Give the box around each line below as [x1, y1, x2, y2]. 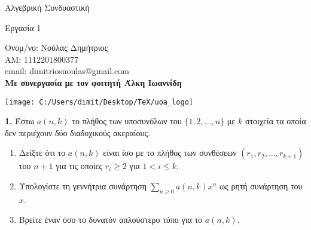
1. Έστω [5, 115, 35, 127]
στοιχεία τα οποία [245, 115, 306, 127]
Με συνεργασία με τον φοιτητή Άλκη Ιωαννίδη [5, 76, 182, 88]
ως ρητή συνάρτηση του [219, 180, 303, 192]
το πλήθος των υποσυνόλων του [72, 115, 182, 127]
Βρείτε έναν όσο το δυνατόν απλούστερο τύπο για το [19, 213, 203, 226]
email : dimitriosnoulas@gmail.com [5, 65, 129, 77]
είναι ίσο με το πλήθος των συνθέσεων [103, 146, 237, 159]
